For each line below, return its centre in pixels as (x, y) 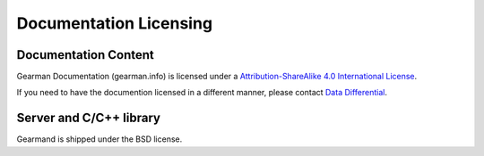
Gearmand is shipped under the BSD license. (99, 139)
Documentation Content (85, 55)
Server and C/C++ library (89, 118)
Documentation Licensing (115, 23)
